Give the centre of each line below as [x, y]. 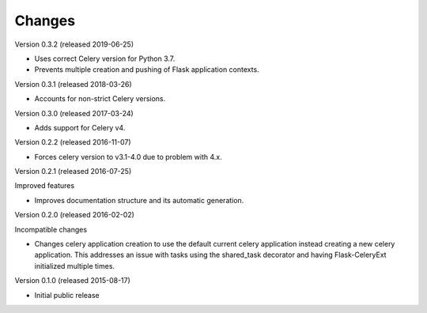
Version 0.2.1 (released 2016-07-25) [73, 172]
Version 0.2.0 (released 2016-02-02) [74, 215]
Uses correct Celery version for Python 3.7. [105, 58]
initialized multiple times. [74, 266]
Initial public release [67, 295]
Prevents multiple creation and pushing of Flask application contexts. [147, 70]
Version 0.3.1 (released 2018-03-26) [73, 84]
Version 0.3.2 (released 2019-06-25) [74, 44]
